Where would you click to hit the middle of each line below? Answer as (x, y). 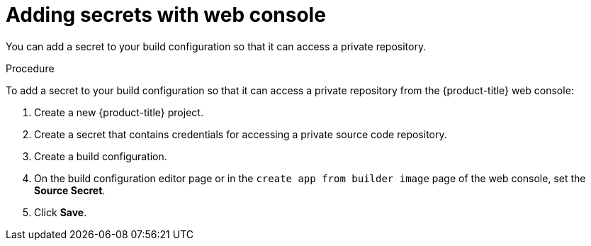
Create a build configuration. (101, 156)
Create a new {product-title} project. (119, 112)
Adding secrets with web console (166, 15)
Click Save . (61, 212)
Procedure (30, 68)
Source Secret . (70, 190)
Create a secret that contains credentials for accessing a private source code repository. (241, 134)
